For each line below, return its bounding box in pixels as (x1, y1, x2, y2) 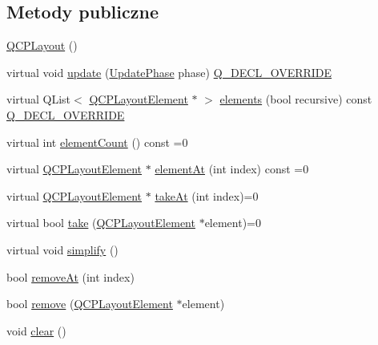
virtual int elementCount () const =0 (6, 133, 188, 150)
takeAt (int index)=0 (155, 187, 259, 204)
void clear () (6, 322, 66, 339)
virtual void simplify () (6, 241, 119, 258)
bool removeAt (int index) (6, 268, 135, 285)
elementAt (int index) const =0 (155, 160, 309, 177)
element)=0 (204, 214, 262, 231)
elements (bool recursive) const (219, 91, 372, 108)
